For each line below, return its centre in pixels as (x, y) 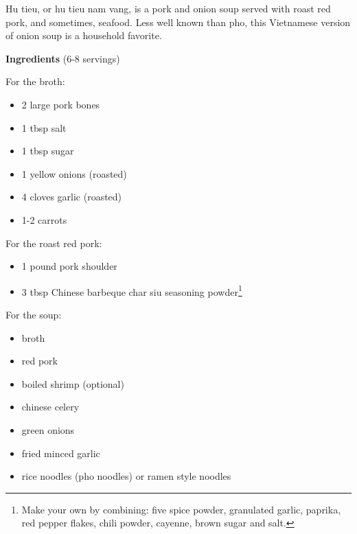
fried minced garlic (61, 453)
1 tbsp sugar (48, 151)
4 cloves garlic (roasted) (72, 197)
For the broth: (35, 81)
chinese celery (50, 407)
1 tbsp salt (44, 127)
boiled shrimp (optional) (73, 383)
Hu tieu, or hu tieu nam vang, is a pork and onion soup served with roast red (168, 8)
